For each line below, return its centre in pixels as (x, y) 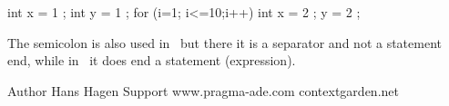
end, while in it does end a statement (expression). (152, 60)
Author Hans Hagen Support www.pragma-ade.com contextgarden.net (203, 90)
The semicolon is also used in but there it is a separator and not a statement (224, 42)
